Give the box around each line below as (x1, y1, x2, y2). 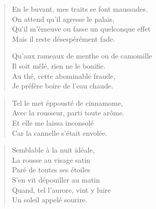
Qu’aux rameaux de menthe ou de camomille (12, 50, 152, 61)
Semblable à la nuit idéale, (12, 144, 95, 155)
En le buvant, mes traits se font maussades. (12, 4, 148, 14)
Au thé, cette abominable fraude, (12, 70, 116, 81)
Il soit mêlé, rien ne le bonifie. (12, 60, 106, 71)
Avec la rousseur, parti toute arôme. (12, 107, 124, 118)
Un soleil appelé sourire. (12, 194, 88, 205)
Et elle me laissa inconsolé (12, 117, 94, 128)
